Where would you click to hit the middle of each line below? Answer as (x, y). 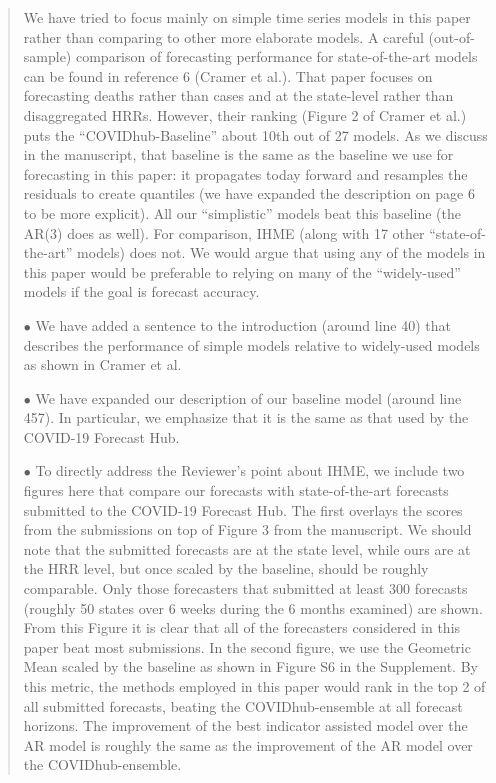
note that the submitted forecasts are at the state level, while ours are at (247, 548)
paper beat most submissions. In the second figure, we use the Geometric (247, 646)
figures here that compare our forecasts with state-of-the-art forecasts (236, 490)
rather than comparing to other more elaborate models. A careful (223, 36)
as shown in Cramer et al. (102, 364)
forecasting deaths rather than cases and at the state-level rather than (238, 95)
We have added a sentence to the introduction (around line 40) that (243, 324)
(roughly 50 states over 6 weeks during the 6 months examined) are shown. (253, 607)
